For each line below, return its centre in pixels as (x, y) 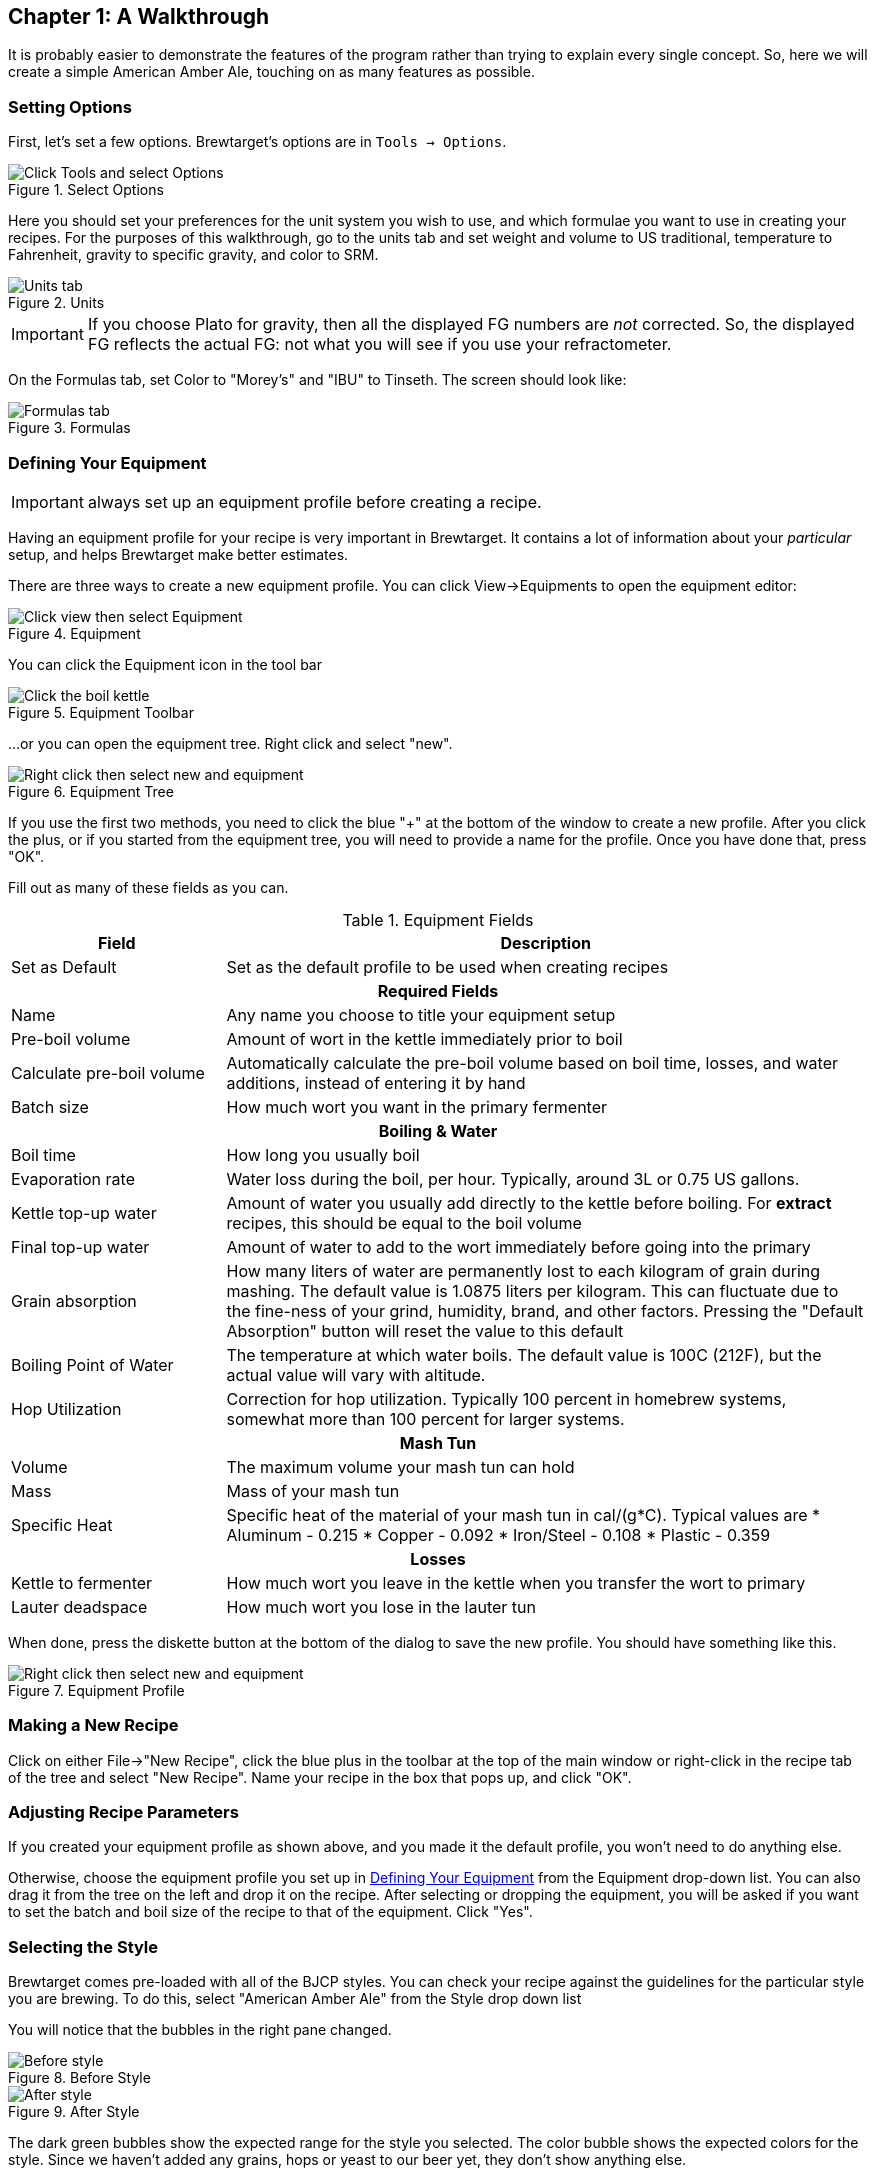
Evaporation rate (73, 1178)
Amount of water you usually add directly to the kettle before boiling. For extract (529, 1202)
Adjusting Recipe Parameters (123, 1812)
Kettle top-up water (84, 1212)
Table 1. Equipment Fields (438, 919)
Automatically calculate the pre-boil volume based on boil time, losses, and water (532, 1062)
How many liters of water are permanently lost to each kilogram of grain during (523, 1270)
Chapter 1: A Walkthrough (139, 16)
